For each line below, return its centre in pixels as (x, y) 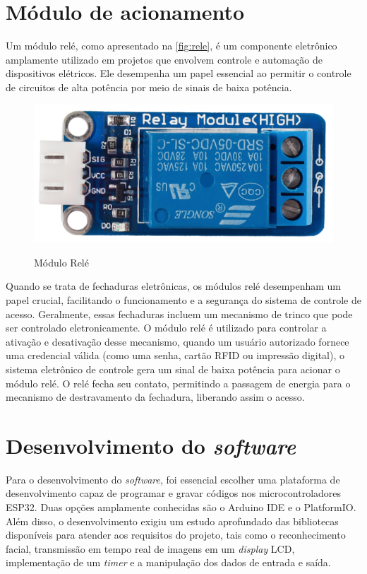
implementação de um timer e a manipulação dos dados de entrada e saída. (168, 562)
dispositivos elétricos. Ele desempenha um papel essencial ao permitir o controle (179, 73)
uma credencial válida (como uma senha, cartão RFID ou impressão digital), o (175, 355)
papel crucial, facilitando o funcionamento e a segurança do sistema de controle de (183, 299)
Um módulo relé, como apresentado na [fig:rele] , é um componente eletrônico (172, 46)
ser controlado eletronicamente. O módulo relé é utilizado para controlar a (166, 328)
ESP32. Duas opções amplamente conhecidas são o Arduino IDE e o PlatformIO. (181, 507)
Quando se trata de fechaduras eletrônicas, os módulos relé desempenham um (174, 286)
